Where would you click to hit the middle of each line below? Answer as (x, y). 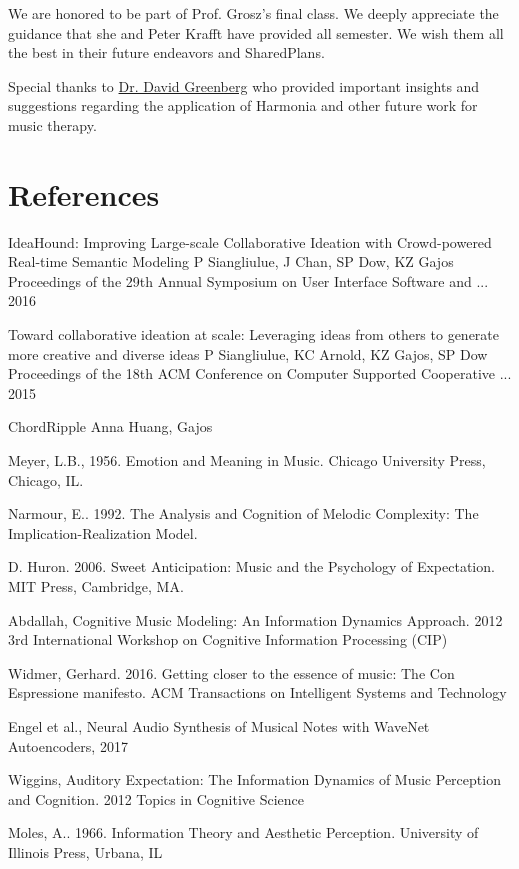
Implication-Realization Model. (103, 532)
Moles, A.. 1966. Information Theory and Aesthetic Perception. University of (243, 832)
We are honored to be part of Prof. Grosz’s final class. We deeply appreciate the (253, 13)
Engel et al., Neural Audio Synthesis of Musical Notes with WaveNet (219, 725)
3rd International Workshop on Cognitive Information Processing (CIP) (228, 639)
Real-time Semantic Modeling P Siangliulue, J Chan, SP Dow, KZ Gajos (231, 261)
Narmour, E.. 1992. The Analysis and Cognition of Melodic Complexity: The (243, 513)
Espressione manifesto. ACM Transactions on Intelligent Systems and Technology (257, 692)
